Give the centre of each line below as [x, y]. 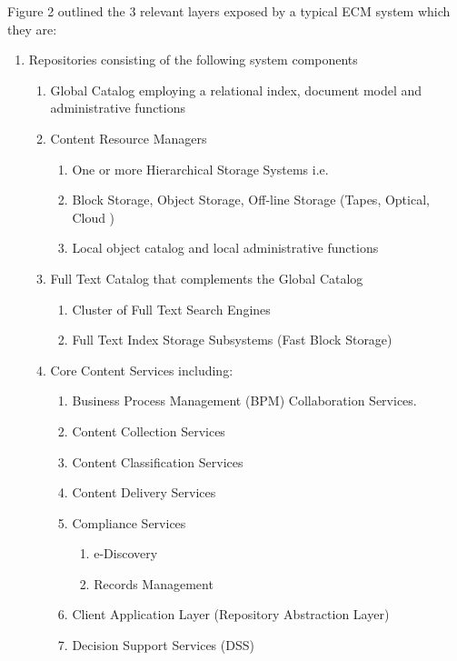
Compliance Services [129, 522]
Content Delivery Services [144, 492]
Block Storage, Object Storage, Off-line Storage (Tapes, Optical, [251, 200]
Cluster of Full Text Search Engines [171, 309]
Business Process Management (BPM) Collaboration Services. [244, 401]
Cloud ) [94, 217]
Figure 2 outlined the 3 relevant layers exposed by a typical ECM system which [229, 11]
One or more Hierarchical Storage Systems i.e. [200, 169]
